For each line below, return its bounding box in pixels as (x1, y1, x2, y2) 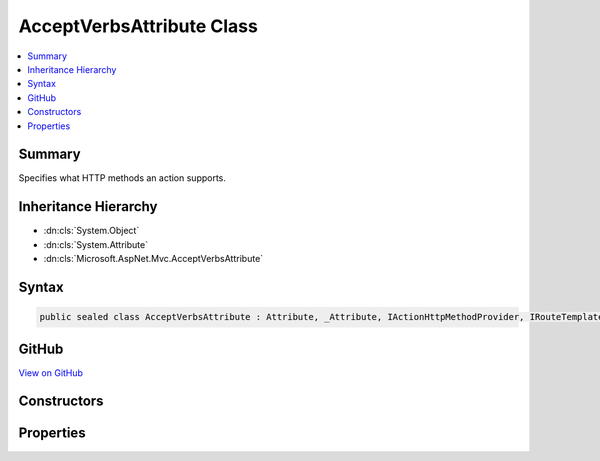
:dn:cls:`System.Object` (43, 225, 140, 237)
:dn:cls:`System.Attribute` (43, 238, 149, 250)
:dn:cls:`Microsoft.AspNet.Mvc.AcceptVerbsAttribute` (43, 253, 264, 265)
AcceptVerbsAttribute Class (18, 15, 259, 37)
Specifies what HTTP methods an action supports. (18, 172, 227, 184)
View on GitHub (18, 366, 84, 379)
